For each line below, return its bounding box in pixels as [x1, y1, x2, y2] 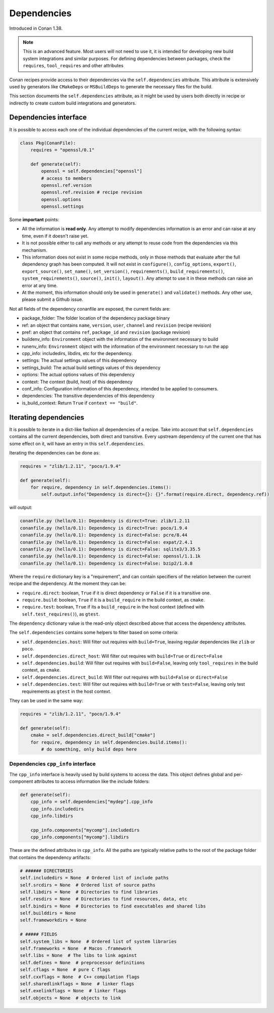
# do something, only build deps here [41, 746, 137, 752]
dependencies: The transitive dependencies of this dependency [22, 393, 155, 399]
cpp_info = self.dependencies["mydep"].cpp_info [30, 799, 153, 805]
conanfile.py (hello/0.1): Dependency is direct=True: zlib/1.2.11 [20, 518, 190, 524]
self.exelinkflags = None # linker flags [20, 988, 126, 994]
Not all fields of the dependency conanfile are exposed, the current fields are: [9, 306, 171, 312]
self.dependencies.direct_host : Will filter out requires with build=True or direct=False [22, 653, 223, 659]
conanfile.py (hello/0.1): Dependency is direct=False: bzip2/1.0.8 [20, 561, 193, 566]
